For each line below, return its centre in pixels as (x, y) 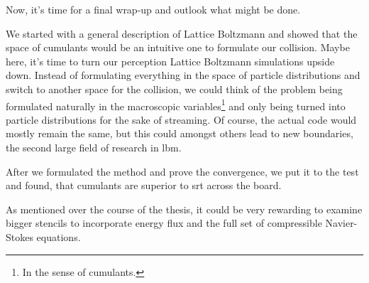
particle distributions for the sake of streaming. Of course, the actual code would (181, 119)
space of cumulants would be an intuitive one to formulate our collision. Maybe (178, 47)
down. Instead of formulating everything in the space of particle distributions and (183, 75)
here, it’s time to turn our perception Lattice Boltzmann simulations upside (170, 61)
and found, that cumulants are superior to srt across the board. (144, 185)
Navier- (341, 223)
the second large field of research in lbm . (94, 147)
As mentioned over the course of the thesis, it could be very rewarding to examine (184, 209)
